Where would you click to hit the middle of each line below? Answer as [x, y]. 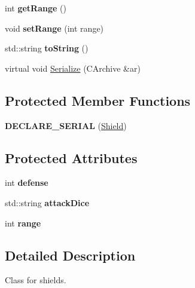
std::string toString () [47, 48]
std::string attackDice [47, 202]
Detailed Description [70, 255]
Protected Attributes [71, 157]
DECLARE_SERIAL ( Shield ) [66, 125]
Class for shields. [36, 280]
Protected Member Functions [98, 100]
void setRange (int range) [54, 28]
